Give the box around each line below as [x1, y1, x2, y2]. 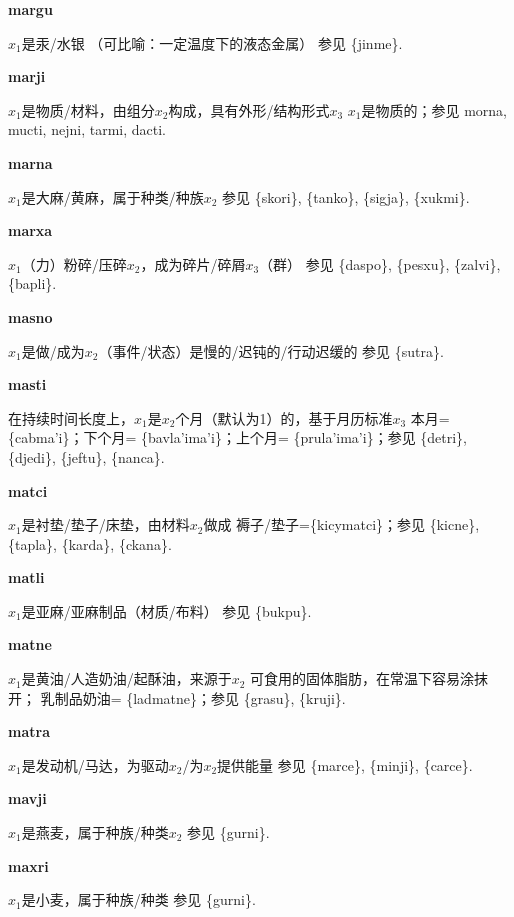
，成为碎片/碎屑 [140, 253, 246, 274]
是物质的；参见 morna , [361, 99, 507, 120]
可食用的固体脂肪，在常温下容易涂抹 [250, 668, 489, 689]
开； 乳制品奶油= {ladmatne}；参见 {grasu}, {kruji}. [8, 687, 346, 708]
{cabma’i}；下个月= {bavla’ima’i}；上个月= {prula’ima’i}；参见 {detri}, [8, 427, 468, 448]
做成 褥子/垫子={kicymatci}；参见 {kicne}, [203, 514, 480, 535]
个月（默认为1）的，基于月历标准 [175, 407, 393, 428]
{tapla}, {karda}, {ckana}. [8, 533, 172, 554]
